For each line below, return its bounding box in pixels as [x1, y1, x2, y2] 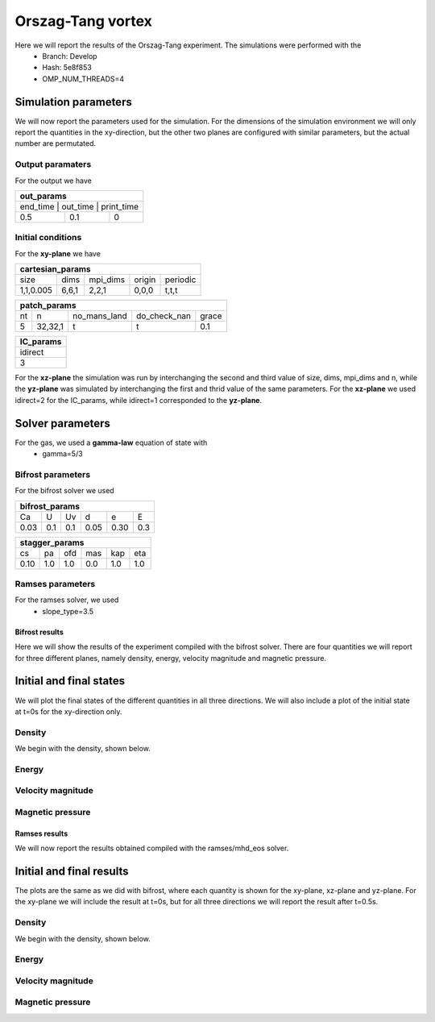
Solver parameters [14, 416, 110, 430]
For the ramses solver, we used [14, 595, 119, 604]
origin [134, 274, 156, 285]
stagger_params [19, 537, 85, 548]
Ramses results [14, 829, 68, 838]
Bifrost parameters [14, 468, 91, 480]
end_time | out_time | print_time [19, 201, 139, 212]
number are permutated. [14, 139, 97, 148]
